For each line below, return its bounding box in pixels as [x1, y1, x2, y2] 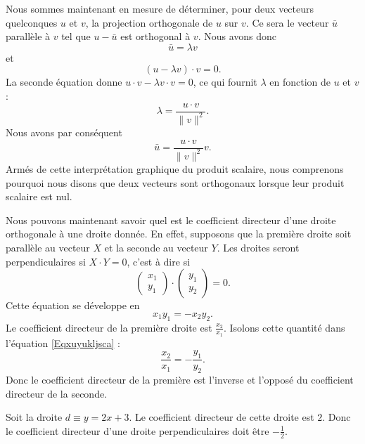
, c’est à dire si [127, 254, 191, 268]
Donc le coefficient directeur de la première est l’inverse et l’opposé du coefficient [6, 372, 354, 386]
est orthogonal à [120, 29, 191, 44]
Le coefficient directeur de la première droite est [6, 320, 212, 334]
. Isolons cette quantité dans [223, 320, 345, 334]
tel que [61, 29, 91, 44]
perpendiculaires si [6, 254, 86, 268]
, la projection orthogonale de [85, 15, 213, 30]
